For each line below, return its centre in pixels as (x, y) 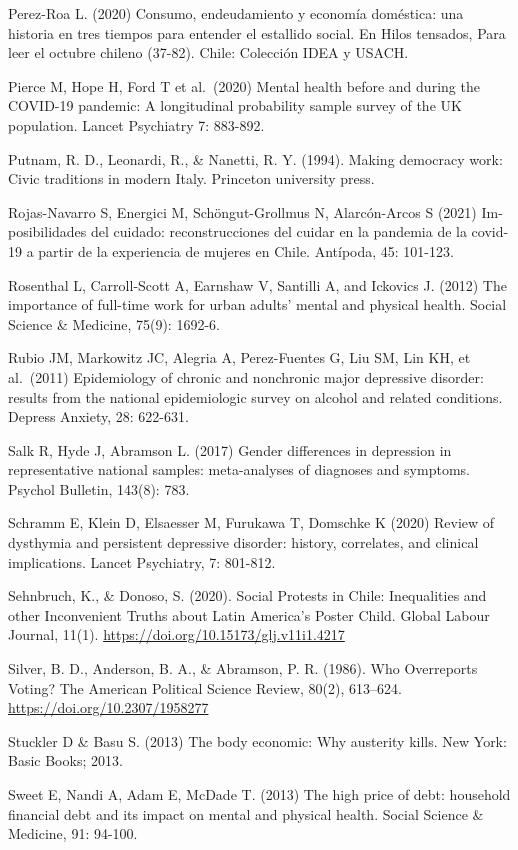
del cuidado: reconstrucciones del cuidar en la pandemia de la (279, 231)
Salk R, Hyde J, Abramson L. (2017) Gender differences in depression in (230, 449)
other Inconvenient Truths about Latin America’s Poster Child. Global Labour (249, 614)
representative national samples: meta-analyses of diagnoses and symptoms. (239, 469)
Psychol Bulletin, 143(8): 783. (99, 488)
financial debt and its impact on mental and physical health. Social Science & (246, 813)
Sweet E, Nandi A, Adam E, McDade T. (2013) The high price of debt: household (259, 794)
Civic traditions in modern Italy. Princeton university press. (191, 178)
